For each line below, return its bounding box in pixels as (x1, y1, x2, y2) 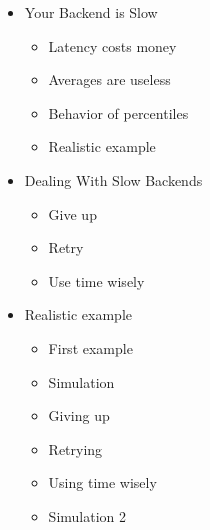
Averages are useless (48, 69, 171, 90)
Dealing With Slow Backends (24, 169, 203, 190)
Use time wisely (48, 270, 145, 291)
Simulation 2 (48, 505, 126, 526)
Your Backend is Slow (24, 2, 158, 22)
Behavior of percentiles (48, 102, 189, 123)
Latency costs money (48, 35, 177, 56)
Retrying (48, 438, 103, 459)
